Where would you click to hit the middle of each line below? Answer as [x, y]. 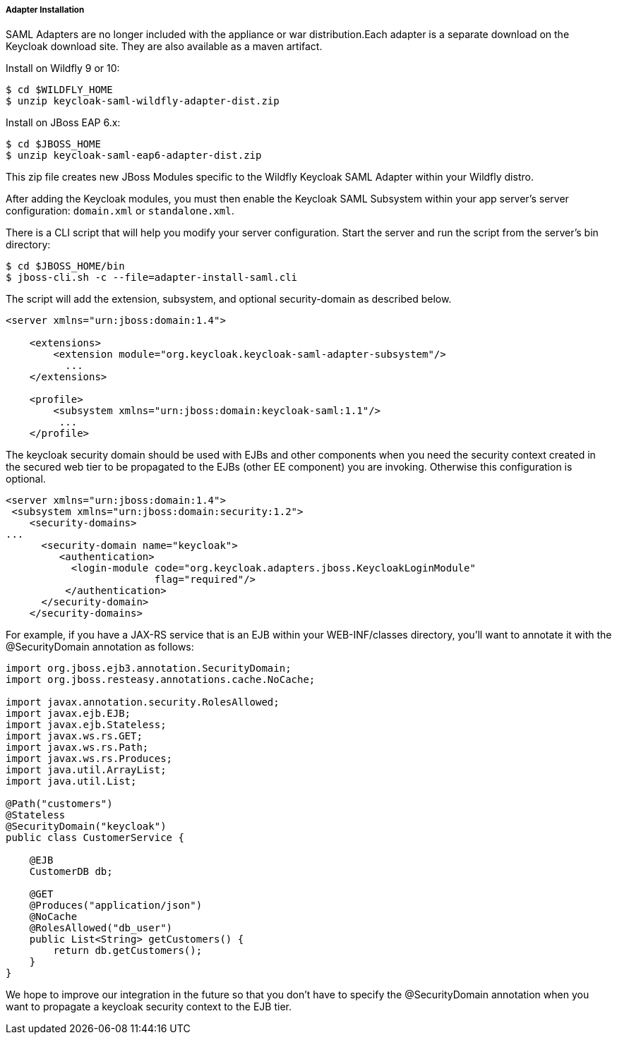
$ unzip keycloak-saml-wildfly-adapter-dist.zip [143, 101]
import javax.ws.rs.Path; [77, 748]
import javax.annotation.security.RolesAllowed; [143, 702]
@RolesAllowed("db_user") [101, 928]
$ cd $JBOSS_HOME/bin [65, 266]
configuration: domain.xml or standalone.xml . [120, 211]
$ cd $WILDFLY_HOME [59, 90]
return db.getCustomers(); [128, 951]
